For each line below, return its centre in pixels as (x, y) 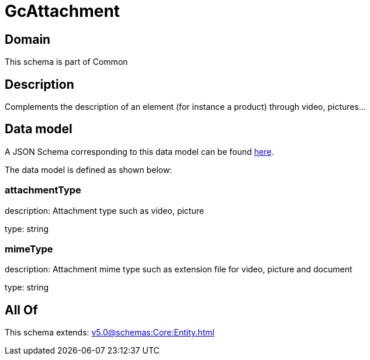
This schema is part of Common (66, 62)
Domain (28, 39)
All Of (21, 310)
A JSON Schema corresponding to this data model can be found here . (139, 151)
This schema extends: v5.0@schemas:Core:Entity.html (110, 333)
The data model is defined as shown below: (89, 169)
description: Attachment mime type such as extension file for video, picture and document (179, 269)
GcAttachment (63, 11)
